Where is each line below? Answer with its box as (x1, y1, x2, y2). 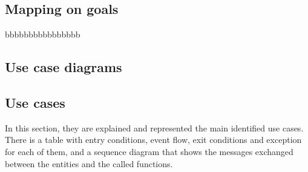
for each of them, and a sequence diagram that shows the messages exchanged (5, 145, 293, 157)
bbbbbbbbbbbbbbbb (5, 28, 80, 41)
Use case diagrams (5, 58, 122, 76)
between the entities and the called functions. (5, 157, 173, 170)
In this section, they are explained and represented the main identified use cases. (5, 121, 304, 134)
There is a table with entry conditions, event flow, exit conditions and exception (5, 133, 302, 146)
